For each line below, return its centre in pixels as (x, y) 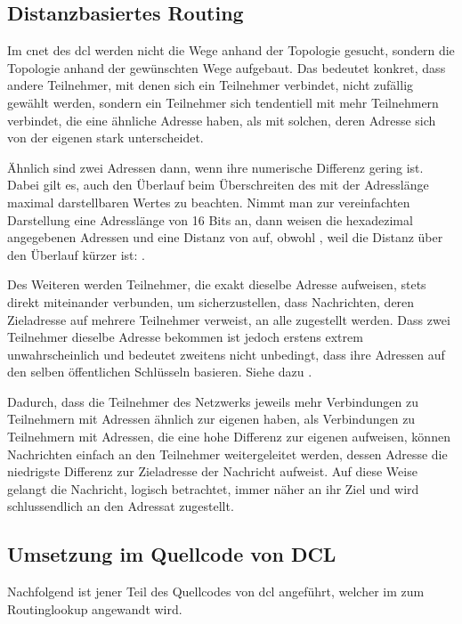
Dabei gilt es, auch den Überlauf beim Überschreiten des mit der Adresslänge (218, 185)
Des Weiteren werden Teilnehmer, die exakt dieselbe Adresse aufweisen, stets (217, 284)
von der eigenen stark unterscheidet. (105, 138)
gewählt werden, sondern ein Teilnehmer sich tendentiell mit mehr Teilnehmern (223, 102)
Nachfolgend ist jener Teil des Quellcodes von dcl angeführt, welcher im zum (216, 592)
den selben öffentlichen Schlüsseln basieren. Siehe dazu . (160, 372)
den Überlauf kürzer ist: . (76, 254)
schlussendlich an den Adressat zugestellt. (121, 506)
